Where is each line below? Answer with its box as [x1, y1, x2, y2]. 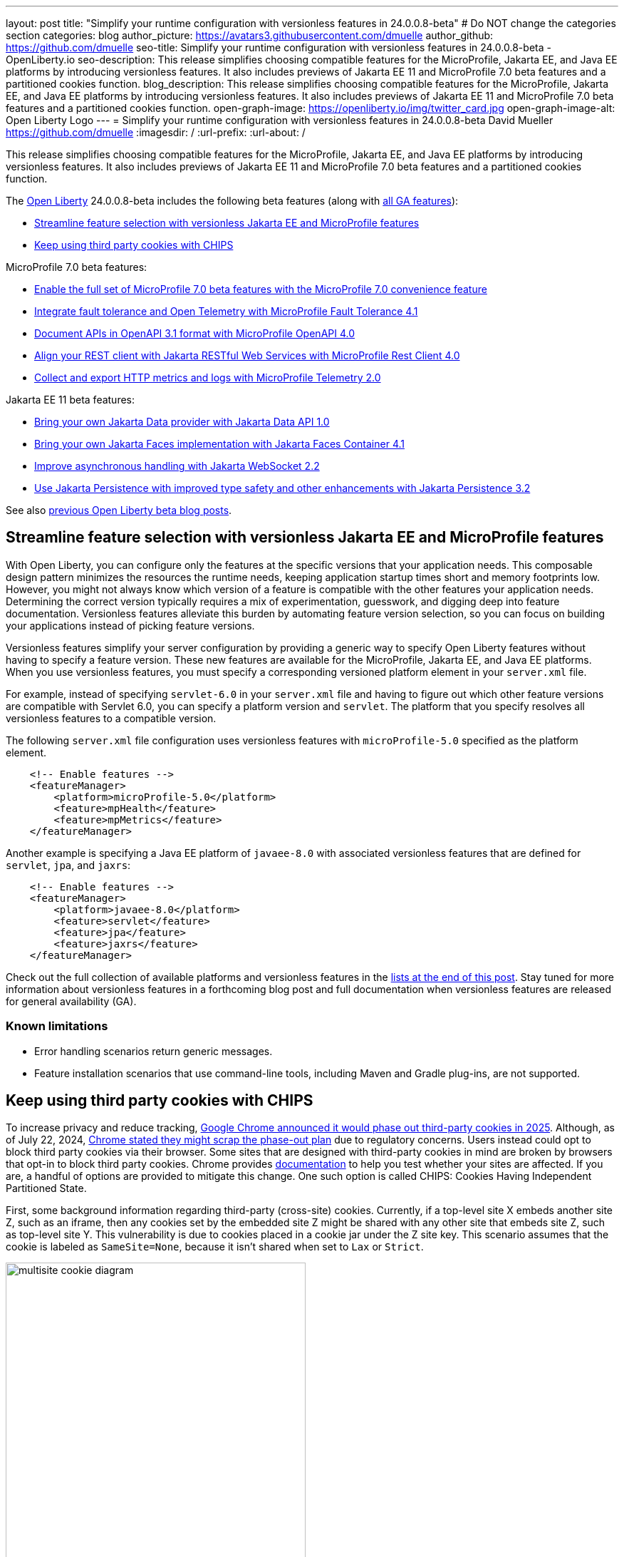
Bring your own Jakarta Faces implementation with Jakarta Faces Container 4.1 [34, 438, 405, 450]
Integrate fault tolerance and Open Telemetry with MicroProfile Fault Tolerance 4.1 [34, 305, 418, 317]
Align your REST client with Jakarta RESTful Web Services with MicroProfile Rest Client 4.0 [34, 349, 460, 361]
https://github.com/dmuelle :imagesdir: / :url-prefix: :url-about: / [6, 126, 306, 138]
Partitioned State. [6, 1182, 87, 1195]
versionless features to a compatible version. [6, 711, 217, 724]
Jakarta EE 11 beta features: [6, 394, 135, 406]
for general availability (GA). [6, 995, 137, 1007]
